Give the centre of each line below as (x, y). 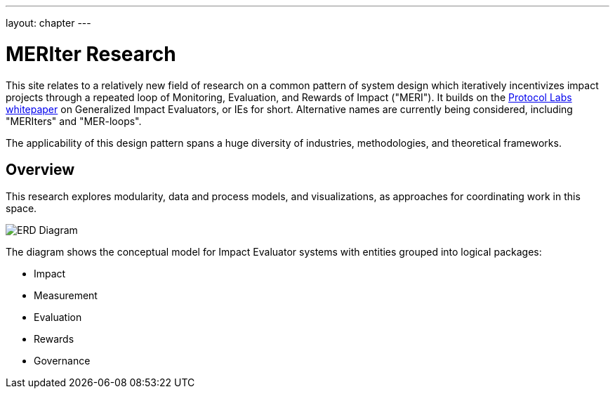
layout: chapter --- (48, 23)
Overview (40, 169)
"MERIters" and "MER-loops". (74, 121)
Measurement (66, 296)
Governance (62, 361)
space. (21, 209)
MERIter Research (91, 54)
